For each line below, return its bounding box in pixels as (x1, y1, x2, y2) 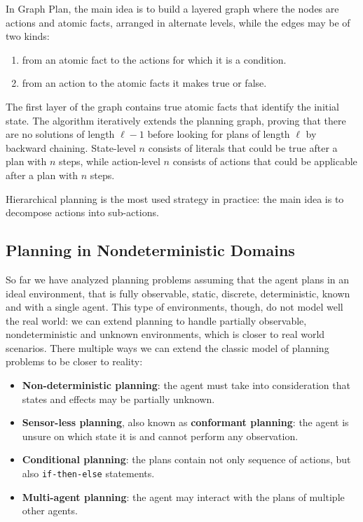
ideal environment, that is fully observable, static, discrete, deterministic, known (6, 285, 350, 300)
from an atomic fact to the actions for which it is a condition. (22, 52, 287, 66)
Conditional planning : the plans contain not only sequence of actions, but (22, 452, 351, 467)
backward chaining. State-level (6, 140, 136, 155)
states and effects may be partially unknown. (22, 391, 215, 406)
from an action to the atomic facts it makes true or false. (22, 76, 267, 90)
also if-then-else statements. (22, 466, 155, 481)
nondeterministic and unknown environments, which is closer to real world (6, 327, 325, 341)
